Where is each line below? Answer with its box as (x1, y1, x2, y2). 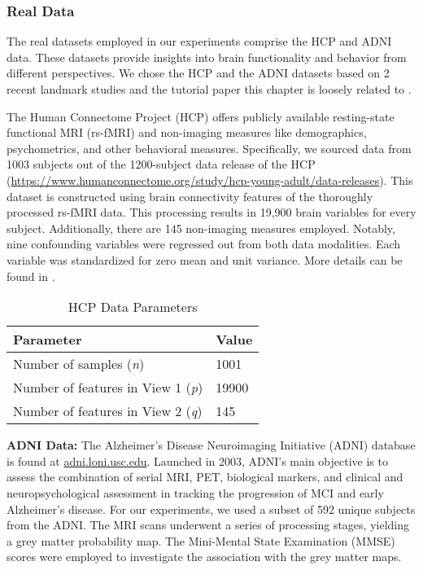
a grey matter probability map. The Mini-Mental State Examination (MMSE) (7, 532, 395, 549)
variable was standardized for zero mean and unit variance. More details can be (7, 251, 403, 268)
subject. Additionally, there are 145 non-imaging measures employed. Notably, (7, 219, 395, 236)
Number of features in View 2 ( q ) (13, 401, 203, 421)
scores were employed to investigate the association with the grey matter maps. (7, 548, 402, 565)
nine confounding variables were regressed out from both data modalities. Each (7, 235, 401, 252)
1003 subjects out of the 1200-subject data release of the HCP (7, 156, 316, 173)
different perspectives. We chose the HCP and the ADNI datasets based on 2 (7, 64, 390, 81)
